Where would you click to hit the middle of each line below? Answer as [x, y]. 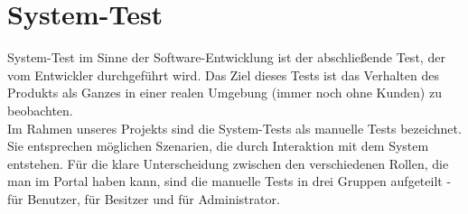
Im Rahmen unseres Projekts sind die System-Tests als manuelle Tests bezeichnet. [234, 128]
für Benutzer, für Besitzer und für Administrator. [144, 198]
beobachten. [40, 110]
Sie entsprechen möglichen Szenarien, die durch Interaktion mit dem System [218, 146]
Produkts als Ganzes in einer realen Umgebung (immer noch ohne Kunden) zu [225, 93]
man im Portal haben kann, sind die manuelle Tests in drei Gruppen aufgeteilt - [229, 181]
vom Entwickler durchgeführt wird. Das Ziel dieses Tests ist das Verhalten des [223, 74]
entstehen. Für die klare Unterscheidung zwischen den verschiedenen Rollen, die [228, 163]
